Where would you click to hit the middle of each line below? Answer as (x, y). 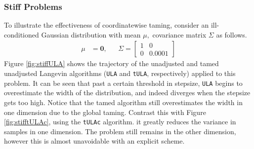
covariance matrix (179, 34)
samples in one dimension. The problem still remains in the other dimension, (120, 131)
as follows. (232, 34)
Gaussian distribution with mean (91, 34)
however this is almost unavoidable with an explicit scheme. (94, 141)
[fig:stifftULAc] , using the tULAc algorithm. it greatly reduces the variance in (120, 122)
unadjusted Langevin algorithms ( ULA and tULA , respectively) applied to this (120, 73)
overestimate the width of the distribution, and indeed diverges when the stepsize (127, 93)
